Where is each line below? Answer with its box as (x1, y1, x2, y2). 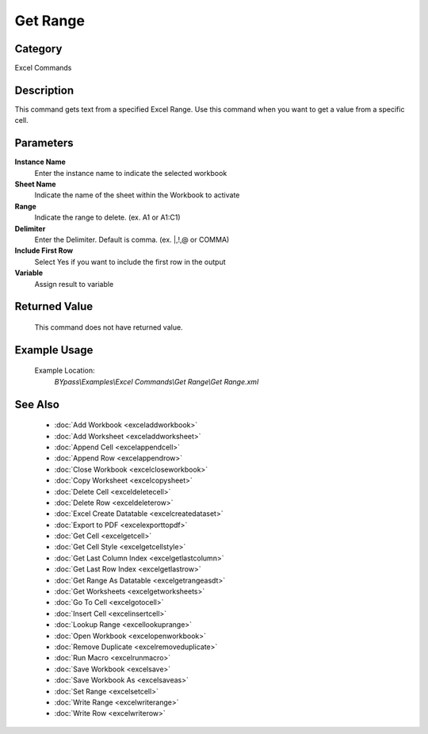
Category (14, 42, 63, 55)
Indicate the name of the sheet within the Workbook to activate (34, 190, 240, 200)
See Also (14, 397, 59, 411)
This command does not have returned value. (34, 322, 183, 332)
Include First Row (14, 246, 74, 255)
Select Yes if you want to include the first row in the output (34, 257, 226, 266)
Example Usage (14, 343, 94, 357)
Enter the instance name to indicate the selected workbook (34, 168, 227, 178)
